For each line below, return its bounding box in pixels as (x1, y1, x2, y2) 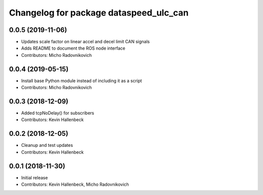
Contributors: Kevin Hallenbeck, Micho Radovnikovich (21, 181, 129, 187)
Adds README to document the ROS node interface (21, 45, 126, 51)
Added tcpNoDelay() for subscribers (21, 110, 94, 116)
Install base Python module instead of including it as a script (21, 78, 142, 84)
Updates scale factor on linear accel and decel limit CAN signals (21, 39, 150, 45)
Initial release (21, 175, 48, 180)
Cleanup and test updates (21, 142, 73, 148)
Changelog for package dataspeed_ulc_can (9, 7, 189, 18)
